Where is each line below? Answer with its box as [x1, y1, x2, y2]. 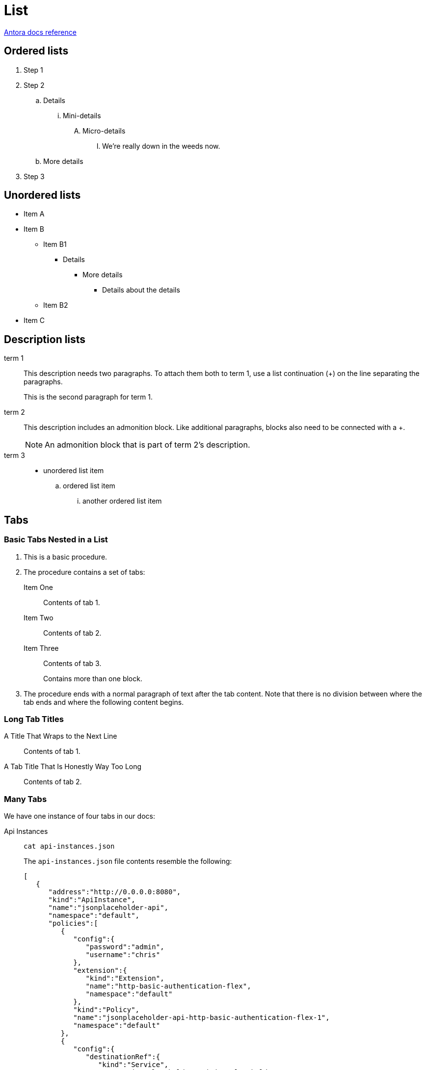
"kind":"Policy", [73, 1006, 140, 1014]
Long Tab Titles [4, 714, 64, 724]
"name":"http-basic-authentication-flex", [85, 982, 251, 990]
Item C [24, 316, 45, 325]
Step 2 [24, 80, 45, 89]
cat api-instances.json [24, 842, 115, 850]
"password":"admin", [85, 943, 164, 951]
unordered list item [43, 466, 104, 475]
